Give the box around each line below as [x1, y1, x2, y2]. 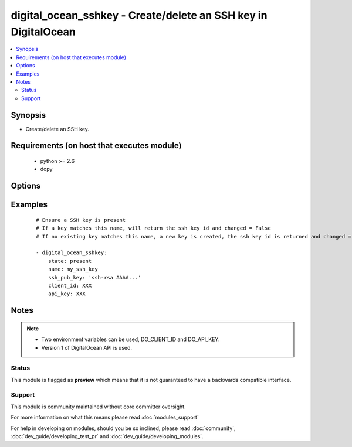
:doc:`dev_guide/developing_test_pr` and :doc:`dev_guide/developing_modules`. [11, 432, 204, 439]
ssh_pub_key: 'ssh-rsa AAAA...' [48, 274, 141, 281]
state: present [48, 258, 92, 264]
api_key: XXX [48, 291, 86, 297]
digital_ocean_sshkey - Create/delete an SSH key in [11, 9, 268, 22]
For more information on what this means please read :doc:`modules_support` [11, 414, 199, 421]
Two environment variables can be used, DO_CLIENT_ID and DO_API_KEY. [41, 336, 220, 343]
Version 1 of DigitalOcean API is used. [41, 344, 132, 351]
